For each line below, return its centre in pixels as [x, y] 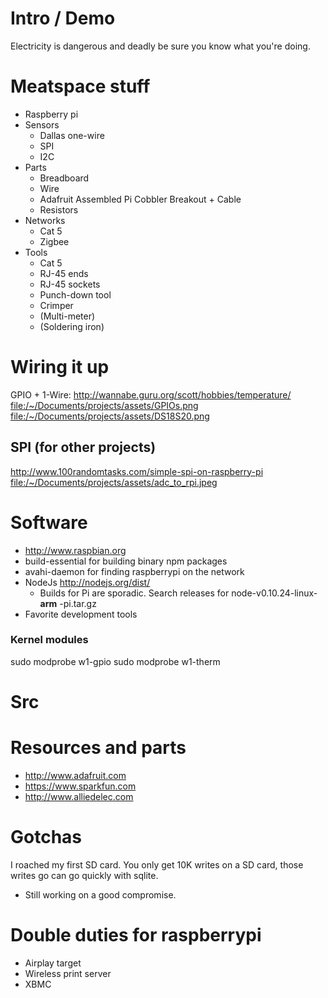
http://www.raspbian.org [75, 550]
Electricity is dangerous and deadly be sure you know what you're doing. [160, 46]
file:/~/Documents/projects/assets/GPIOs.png [104, 405]
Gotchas [46, 837]
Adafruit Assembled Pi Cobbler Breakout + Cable [140, 199]
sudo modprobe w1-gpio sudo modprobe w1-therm [115, 661]
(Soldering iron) [72, 326]
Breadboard [64, 178]
